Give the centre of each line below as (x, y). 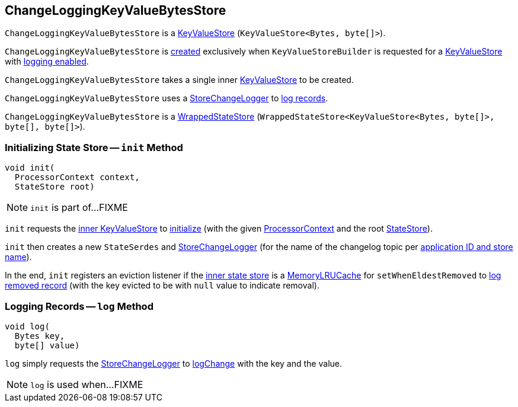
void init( (30, 168)
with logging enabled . (47, 62)
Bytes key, (40, 336)
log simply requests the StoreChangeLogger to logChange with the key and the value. (173, 363)
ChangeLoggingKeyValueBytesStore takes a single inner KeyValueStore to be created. (179, 80)
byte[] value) (47, 345)
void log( (27, 326)
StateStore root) (55, 187)
